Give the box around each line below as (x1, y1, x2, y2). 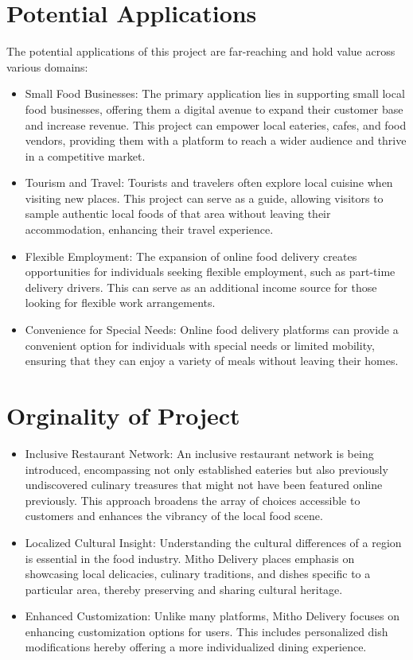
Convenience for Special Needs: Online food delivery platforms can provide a (25, 321, 399, 338)
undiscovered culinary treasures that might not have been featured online (25, 476, 383, 493)
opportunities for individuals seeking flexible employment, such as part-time (25, 263, 395, 280)
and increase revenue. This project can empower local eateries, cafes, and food (25, 116, 407, 133)
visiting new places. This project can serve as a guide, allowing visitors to (25, 189, 384, 206)
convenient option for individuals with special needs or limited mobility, (25, 336, 375, 353)
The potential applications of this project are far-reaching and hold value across (6, 43, 395, 60)
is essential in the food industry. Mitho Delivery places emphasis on (25, 549, 355, 566)
